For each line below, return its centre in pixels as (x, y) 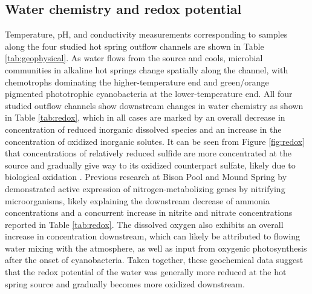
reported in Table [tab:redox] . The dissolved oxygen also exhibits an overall (144, 224)
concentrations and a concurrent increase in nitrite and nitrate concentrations (149, 212)
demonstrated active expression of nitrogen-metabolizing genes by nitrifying (145, 188)
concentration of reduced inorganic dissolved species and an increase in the (143, 129)
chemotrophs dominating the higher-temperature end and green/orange (137, 82)
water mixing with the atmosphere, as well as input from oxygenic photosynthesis (156, 248)
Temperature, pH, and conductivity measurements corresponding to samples (146, 34)
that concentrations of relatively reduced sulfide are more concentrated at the (148, 153)
